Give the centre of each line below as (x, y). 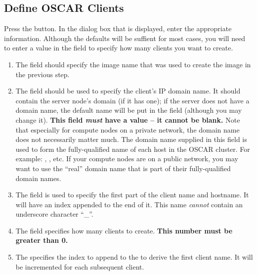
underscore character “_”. (54, 214)
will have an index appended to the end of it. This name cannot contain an (129, 204)
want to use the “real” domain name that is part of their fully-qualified (123, 168)
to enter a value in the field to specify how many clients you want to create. (119, 48)
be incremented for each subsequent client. (80, 266)
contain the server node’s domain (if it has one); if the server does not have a (132, 100)
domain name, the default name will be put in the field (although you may (129, 110)
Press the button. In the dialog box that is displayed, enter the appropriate (118, 28)
